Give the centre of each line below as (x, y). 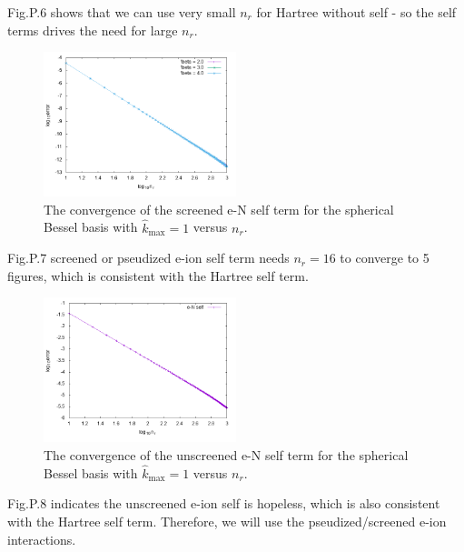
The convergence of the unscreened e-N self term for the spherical (226, 454)
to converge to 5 (385, 258)
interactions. (42, 539)
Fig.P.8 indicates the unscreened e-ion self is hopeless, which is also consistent (224, 503)
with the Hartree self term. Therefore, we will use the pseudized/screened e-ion (227, 521)
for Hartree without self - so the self (356, 12)
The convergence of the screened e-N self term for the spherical (219, 209)
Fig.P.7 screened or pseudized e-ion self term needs (148, 258)
